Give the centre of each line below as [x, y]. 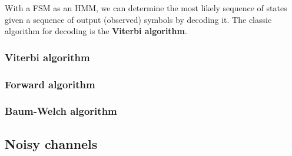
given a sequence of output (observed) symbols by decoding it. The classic [138, 19]
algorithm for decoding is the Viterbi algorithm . [96, 31]
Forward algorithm [50, 84]
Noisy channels [51, 143]
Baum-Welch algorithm [61, 111]
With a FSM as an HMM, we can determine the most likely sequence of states [146, 8]
